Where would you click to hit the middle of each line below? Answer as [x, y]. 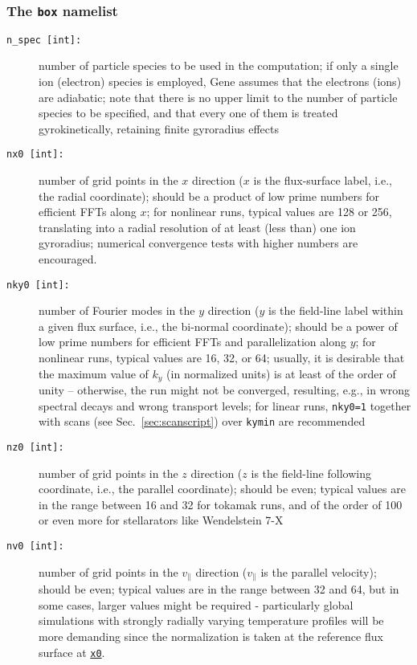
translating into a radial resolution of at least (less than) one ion [197, 227]
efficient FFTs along [88, 212]
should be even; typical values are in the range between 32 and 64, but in [219, 589]
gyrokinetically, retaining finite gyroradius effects [159, 128]
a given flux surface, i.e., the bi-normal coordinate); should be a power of [218, 326]
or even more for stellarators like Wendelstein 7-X [161, 520]
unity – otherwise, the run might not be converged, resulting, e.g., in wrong [224, 390]
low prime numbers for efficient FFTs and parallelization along [192, 342]
